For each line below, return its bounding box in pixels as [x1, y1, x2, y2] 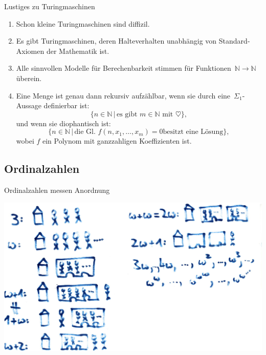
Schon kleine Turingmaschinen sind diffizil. [16, 18, 150, 29]
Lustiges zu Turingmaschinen [4, 1, 95, 11]
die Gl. [74, 128, 96, 136]
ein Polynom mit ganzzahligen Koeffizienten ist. [42, 135, 192, 146]
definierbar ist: [43, 100, 90, 111]
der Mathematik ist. [46, 45, 109, 56]
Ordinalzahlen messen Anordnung [4, 185, 110, 195]
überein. [16, 72, 42, 83]
